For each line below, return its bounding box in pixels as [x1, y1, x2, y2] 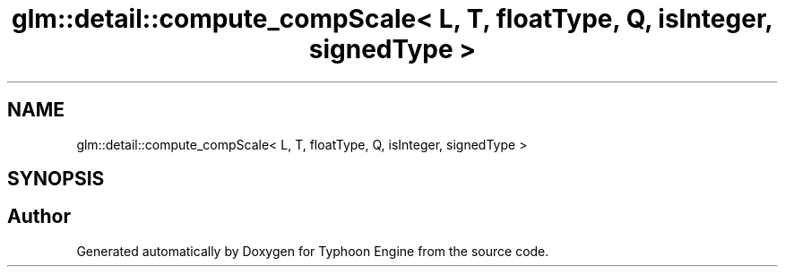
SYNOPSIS [7, 167, 105, 191]
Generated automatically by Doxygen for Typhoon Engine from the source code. [76, 243, 549, 259]
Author [7, 205, 71, 228]
